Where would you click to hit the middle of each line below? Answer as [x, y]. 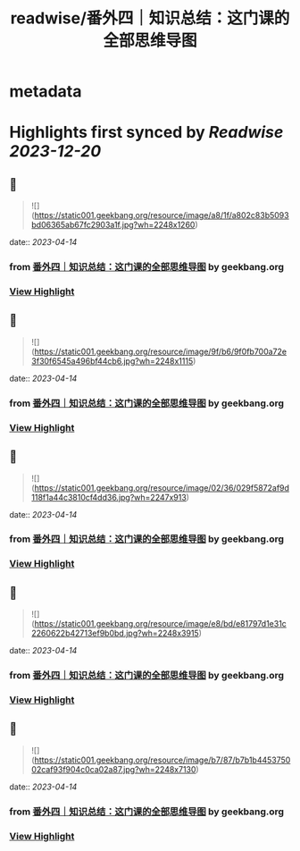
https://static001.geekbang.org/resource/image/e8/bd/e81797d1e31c [161, 624]
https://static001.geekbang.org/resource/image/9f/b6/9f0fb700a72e [161, 351]
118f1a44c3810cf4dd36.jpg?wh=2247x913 [109, 497]
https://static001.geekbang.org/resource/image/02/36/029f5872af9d [162, 487]
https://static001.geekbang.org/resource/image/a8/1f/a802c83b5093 [162, 215]
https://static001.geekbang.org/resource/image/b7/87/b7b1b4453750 [162, 760]
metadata [46, 92]
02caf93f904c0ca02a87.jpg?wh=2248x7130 [113, 769]
